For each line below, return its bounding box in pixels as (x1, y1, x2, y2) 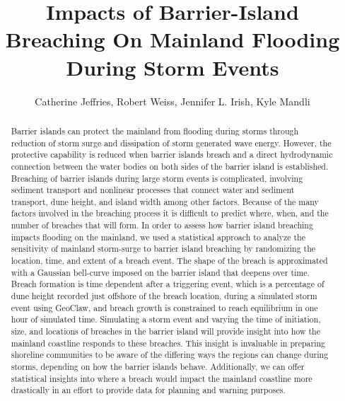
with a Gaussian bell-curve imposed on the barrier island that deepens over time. (11, 266, 310, 278)
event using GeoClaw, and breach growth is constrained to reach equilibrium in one (11, 301, 318, 313)
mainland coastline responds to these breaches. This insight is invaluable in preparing (11, 337, 326, 349)
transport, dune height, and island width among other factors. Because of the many (11, 195, 319, 207)
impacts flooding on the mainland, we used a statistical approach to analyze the (11, 231, 305, 243)
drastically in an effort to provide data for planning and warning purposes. (11, 384, 286, 396)
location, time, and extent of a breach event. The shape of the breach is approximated (11, 255, 328, 267)
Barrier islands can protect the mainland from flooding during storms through (11, 124, 299, 136)
